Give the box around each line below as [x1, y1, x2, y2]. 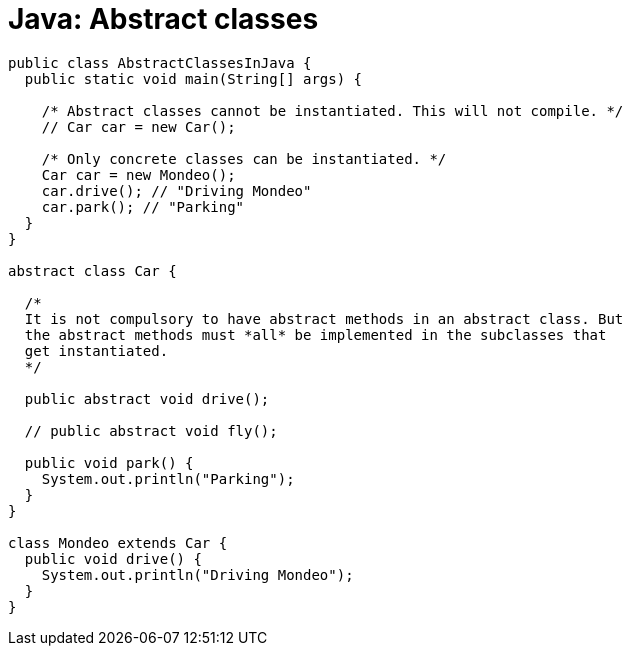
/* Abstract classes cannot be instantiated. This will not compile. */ [41, 102, 624, 119]
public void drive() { [24, 550, 202, 567]
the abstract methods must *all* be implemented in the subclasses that [24, 326, 607, 343]
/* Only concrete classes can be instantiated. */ [41, 150, 447, 167]
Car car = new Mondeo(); [41, 166, 236, 183]
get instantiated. [24, 342, 169, 359]
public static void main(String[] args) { [24, 70, 363, 87]
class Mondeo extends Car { [8, 534, 228, 551]
